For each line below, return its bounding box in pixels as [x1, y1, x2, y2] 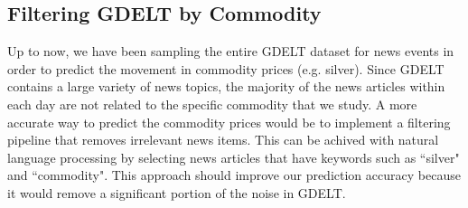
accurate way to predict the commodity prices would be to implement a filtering [7, 112, 451, 131]
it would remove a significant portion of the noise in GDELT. [7, 183, 346, 202]
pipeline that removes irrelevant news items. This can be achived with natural [7, 130, 439, 149]
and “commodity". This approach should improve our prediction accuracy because [7, 165, 461, 184]
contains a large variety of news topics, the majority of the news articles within [7, 77, 445, 96]
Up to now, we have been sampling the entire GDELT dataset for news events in [7, 42, 454, 61]
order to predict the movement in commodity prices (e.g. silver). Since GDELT [7, 59, 445, 78]
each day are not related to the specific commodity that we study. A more [7, 94, 417, 113]
